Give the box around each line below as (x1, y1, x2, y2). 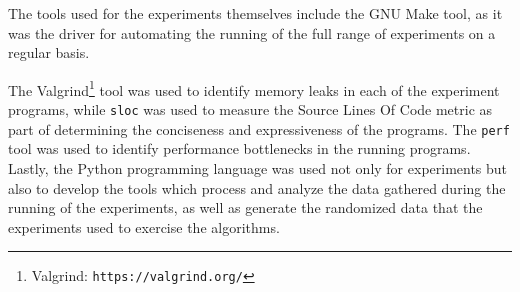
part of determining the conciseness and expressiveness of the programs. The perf (8, 118, 510, 139)
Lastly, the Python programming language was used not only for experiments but (8, 157, 508, 178)
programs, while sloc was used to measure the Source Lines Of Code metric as (8, 99, 493, 120)
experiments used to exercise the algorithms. (8, 216, 280, 237)
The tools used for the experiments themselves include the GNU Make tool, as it (8, 3, 503, 23)
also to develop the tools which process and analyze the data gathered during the (8, 177, 506, 198)
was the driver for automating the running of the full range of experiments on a (8, 22, 496, 43)
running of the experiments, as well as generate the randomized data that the (8, 197, 483, 218)
